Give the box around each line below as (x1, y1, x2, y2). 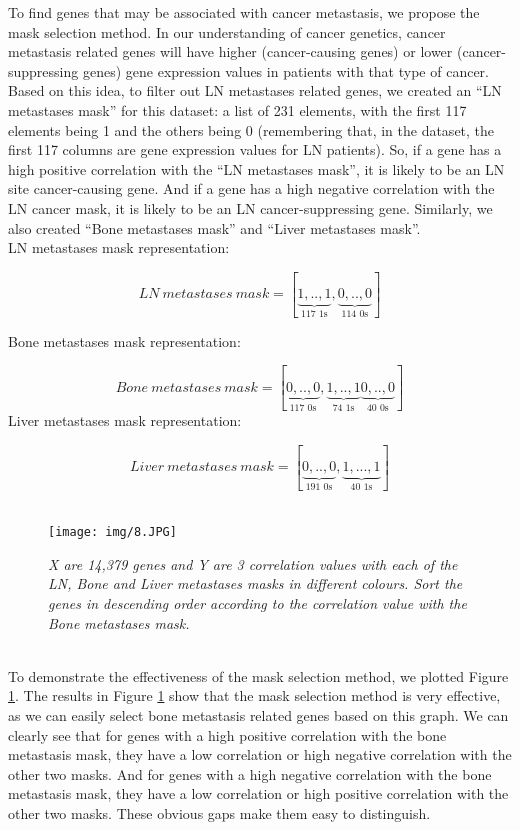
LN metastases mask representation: (8, 237, 230, 258)
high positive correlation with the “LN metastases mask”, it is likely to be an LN (8, 158, 505, 179)
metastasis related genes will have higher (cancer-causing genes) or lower (8, 41, 453, 62)
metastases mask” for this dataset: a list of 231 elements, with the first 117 (8, 99, 467, 120)
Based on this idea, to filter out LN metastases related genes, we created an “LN (8, 80, 502, 101)
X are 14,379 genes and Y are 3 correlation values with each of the (48, 553, 458, 574)
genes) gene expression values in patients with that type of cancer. (82, 60, 489, 81)
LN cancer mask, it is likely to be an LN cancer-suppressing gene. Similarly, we (8, 197, 493, 218)
